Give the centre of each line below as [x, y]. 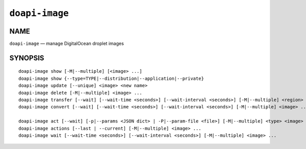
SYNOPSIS [27, 58]
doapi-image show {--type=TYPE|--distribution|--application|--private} [111, 78]
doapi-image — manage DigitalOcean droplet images [67, 44]
